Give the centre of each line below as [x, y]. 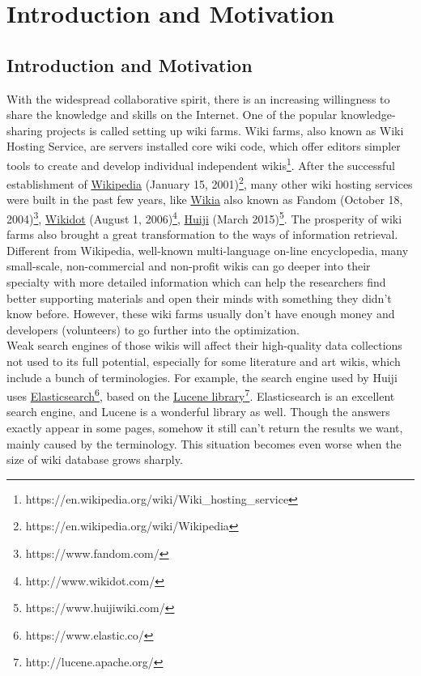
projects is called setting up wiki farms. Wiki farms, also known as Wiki [225, 130]
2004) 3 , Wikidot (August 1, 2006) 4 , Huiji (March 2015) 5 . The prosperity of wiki [204, 217]
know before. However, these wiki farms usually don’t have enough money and [201, 314]
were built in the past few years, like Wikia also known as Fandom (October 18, [205, 200]
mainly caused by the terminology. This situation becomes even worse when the [204, 443]
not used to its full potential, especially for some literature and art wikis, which [204, 361]
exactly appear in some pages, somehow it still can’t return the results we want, [205, 428]
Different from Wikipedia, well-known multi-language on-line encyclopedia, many [208, 250]
